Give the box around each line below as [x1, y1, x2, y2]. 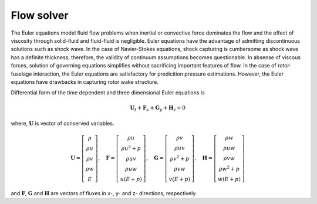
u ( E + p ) [120, 176, 142, 182]
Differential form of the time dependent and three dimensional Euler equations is [11, 89, 205, 96]
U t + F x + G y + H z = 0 [130, 104, 186, 113]
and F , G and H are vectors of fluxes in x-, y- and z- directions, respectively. [11, 189, 197, 196]
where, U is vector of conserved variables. [11, 120, 114, 127]
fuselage [11, 70, 32, 77]
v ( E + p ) [168, 176, 191, 182]
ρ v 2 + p [170, 154, 190, 162]
